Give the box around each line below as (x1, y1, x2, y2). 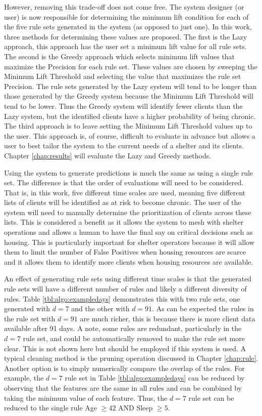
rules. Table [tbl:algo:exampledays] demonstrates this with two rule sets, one (4, 293, 240, 304)
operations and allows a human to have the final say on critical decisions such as (4, 227, 253, 237)
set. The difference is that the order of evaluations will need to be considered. (4, 177, 244, 188)
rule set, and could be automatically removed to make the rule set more (23, 333, 245, 343)
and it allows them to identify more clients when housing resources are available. (4, 256, 253, 267)
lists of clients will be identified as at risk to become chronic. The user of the (4, 197, 241, 207)
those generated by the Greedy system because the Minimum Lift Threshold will (4, 91, 253, 101)
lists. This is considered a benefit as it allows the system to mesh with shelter (4, 217, 244, 227)
